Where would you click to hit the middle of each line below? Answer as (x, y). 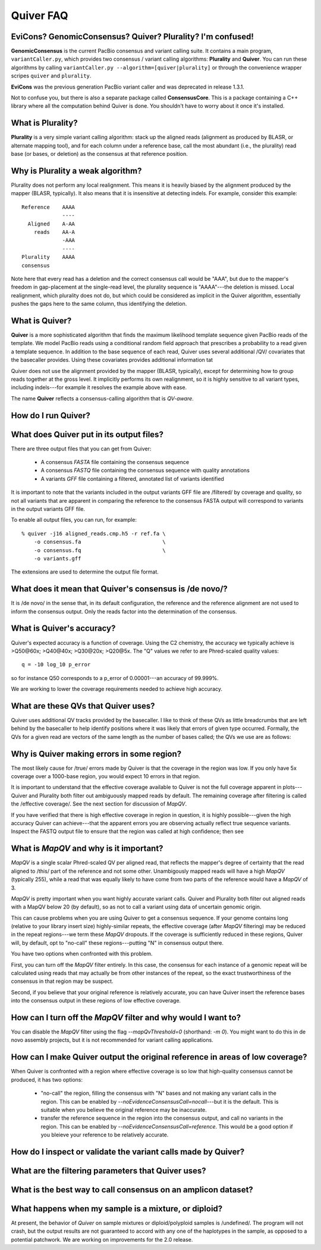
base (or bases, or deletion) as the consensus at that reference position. (100, 154)
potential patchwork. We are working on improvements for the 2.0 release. (102, 1239)
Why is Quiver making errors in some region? (96, 754)
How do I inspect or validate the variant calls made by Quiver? (128, 1152)
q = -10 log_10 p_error (56, 665)
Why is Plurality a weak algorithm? (76, 170)
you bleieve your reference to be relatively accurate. (105, 1135)
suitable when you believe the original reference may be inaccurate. (124, 1110)
